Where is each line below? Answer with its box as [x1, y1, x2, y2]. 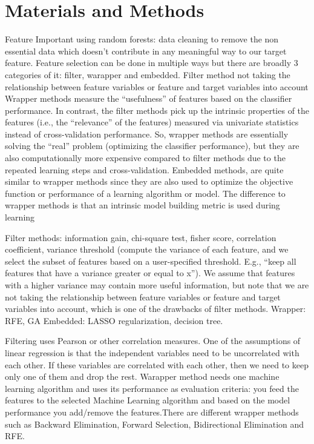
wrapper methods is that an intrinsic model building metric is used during [5, 199, 280, 211]
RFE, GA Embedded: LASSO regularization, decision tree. [5, 314, 223, 326]
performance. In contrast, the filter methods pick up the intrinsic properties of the [5, 104, 310, 116]
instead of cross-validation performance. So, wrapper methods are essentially [5, 127, 289, 140]
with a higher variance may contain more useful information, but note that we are [5, 279, 309, 291]
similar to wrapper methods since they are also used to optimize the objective [5, 175, 293, 188]
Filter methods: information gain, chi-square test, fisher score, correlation [5, 231, 276, 244]
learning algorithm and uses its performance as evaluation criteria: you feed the [5, 382, 299, 394]
